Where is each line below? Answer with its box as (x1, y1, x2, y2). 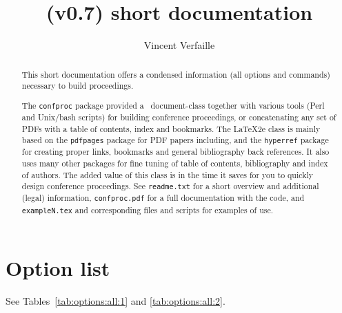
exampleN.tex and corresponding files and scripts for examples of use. (21, 204, 274, 215)
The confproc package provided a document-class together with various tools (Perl (21, 99, 325, 111)
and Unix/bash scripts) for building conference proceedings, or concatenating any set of (21, 111, 336, 122)
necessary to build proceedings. (21, 80, 134, 91)
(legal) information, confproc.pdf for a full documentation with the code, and (21, 192, 305, 204)
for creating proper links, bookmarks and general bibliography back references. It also (21, 146, 330, 158)
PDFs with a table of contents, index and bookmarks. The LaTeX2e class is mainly (21, 122, 321, 134)
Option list (6, 253, 110, 281)
